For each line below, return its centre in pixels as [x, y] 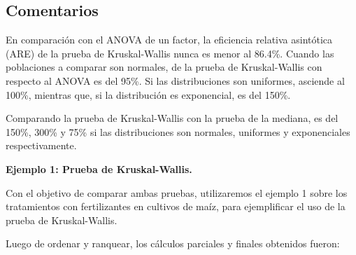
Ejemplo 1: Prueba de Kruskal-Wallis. [99, 168]
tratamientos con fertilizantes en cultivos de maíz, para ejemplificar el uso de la [176, 206]
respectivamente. [41, 145]
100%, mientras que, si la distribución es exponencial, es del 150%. [148, 94]
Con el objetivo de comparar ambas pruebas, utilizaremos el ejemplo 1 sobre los [177, 192]
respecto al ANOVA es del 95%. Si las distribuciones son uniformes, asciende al [175, 80]
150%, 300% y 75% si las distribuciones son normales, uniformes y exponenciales [178, 131]
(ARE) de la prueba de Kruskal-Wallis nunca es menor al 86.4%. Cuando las [170, 53]
